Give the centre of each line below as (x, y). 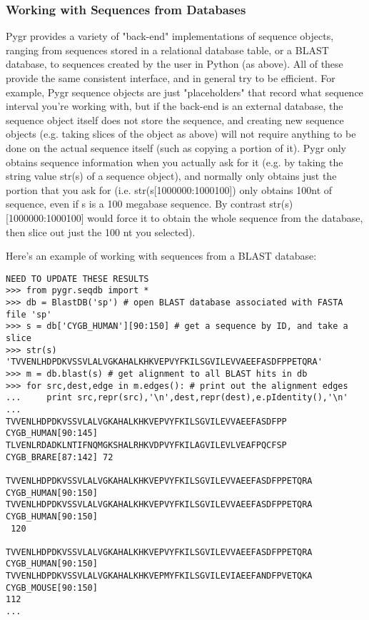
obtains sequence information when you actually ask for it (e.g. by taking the (175, 162)
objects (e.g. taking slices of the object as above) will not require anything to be (181, 134)
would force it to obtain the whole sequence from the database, (225, 217)
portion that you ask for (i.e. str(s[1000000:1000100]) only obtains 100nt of (169, 189)
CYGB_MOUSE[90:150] (52, 588)
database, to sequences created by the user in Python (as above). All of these (175, 64)
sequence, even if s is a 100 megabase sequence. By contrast (136, 204)
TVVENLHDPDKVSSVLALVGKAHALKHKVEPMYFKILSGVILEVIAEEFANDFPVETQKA (159, 576)
